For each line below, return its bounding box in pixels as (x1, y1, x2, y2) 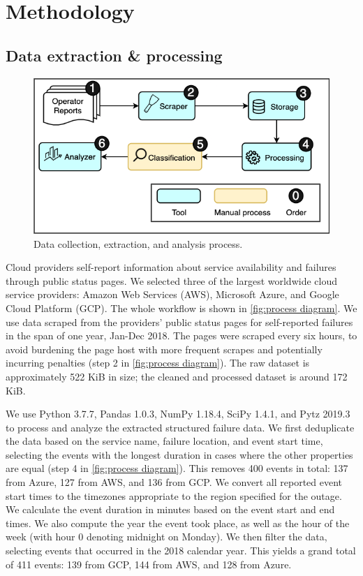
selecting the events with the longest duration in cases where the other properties (6, 447, 353, 461)
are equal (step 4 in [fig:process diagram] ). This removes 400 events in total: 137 (6, 461, 348, 475)
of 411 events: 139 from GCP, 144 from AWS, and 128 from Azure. (6, 556, 292, 571)
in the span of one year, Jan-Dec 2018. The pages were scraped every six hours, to (6, 328, 357, 343)
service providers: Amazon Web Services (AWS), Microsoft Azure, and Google (6, 287, 339, 302)
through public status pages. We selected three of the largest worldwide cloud (6, 273, 337, 288)
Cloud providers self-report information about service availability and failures (6, 260, 336, 274)
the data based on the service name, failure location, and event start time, (6, 434, 323, 448)
